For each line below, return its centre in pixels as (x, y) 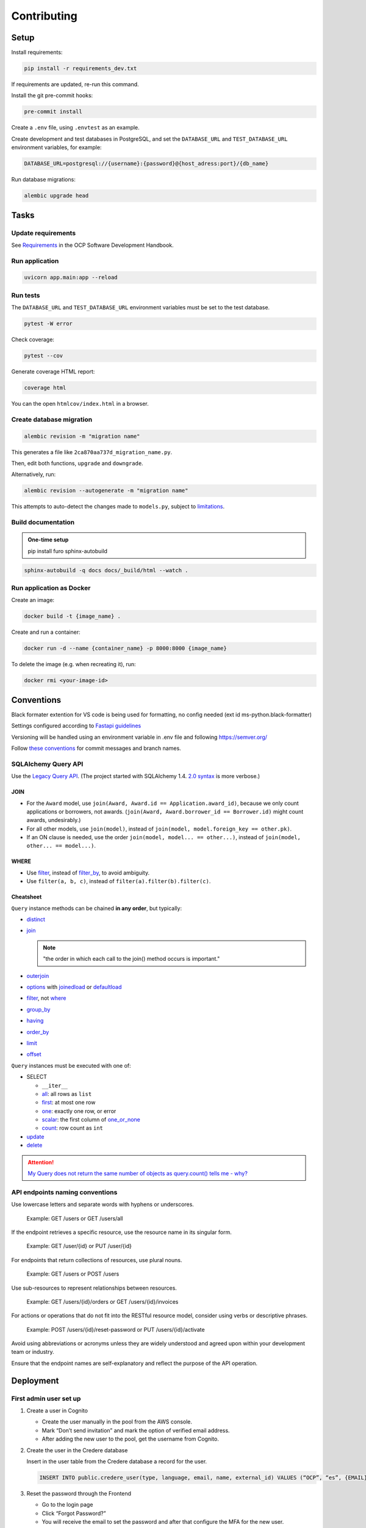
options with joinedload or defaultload (74, 987)
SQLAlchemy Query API (47, 764)
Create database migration (52, 419)
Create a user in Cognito (57, 1411)
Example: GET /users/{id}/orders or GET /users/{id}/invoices (102, 1301)
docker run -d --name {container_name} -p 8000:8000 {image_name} (125, 648)
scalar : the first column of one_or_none (91, 1120)
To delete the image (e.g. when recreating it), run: (74, 664)
